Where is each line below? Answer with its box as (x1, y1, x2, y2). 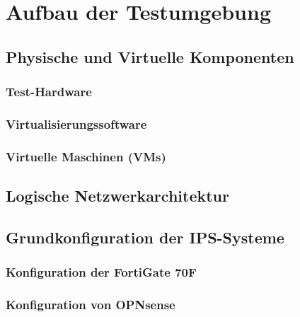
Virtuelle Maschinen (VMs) (6, 147, 166, 165)
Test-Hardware (6, 83, 92, 100)
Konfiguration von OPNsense (6, 296, 175, 313)
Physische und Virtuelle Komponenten (6, 45, 294, 67)
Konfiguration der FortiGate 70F (6, 263, 197, 281)
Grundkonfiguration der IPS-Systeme (6, 226, 284, 248)
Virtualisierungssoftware (6, 115, 147, 132)
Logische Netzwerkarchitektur (6, 185, 229, 207)
